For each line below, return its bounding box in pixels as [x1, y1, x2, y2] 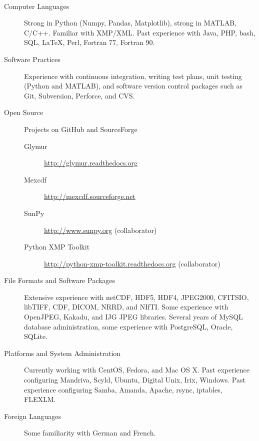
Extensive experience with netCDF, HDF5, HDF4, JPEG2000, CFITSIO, [24, 291, 249, 302]
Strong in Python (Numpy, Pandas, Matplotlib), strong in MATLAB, [24, 17, 236, 28]
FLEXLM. [24, 394, 56, 404]
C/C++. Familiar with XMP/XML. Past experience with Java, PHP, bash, [24, 27, 255, 37]
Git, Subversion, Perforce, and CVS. [24, 90, 135, 100]
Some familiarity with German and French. [24, 427, 156, 438]
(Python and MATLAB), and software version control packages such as [24, 80, 243, 91]
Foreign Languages [4, 410, 61, 421]
